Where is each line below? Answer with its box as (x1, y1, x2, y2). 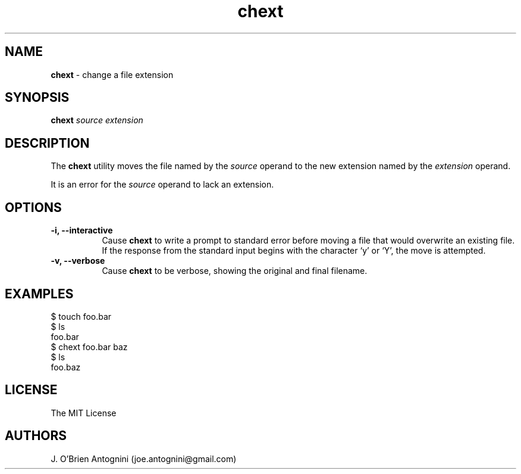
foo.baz (51, 361, 81, 372)
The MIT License (51, 407, 117, 418)
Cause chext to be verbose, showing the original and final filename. (102, 266, 368, 276)
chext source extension (51, 115, 143, 126)
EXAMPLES (5, 286, 74, 301)
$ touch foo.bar (51, 311, 112, 322)
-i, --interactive (51, 225, 113, 236)
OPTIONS (5, 199, 62, 215)
